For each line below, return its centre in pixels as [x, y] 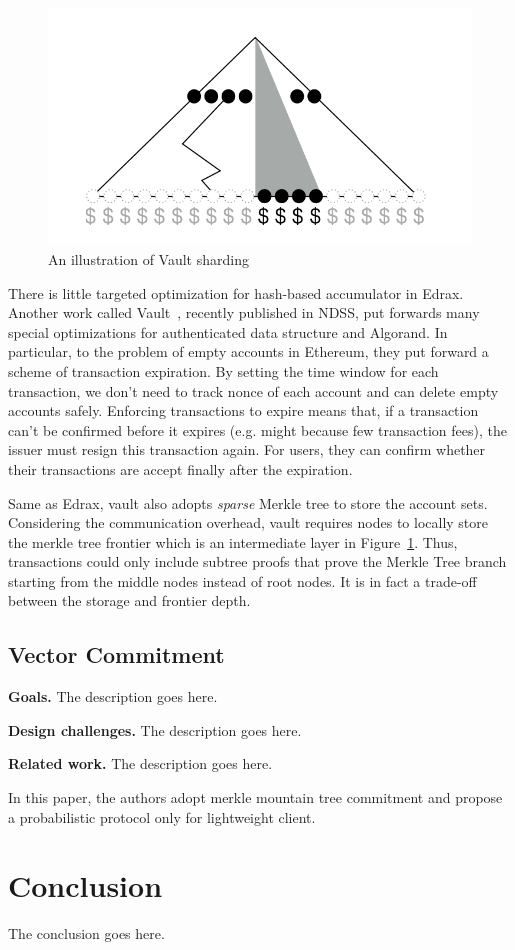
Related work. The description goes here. [140, 763]
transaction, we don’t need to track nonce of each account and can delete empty [253, 390]
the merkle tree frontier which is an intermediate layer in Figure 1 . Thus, [233, 541]
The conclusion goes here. [86, 933]
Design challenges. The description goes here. [155, 729]
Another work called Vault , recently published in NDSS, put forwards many [244, 312]
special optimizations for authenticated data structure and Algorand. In [228, 331]
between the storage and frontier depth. [129, 600]
